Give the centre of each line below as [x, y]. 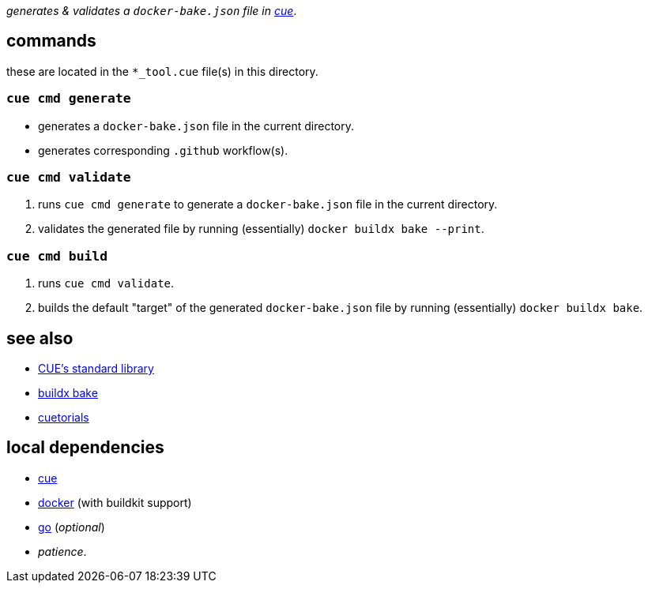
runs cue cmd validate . [106, 283]
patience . [62, 551]
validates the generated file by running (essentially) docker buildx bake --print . [261, 229]
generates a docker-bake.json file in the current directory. [196, 126]
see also [40, 338]
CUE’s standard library [96, 368]
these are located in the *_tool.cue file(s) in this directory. [162, 71]
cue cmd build [57, 256]
